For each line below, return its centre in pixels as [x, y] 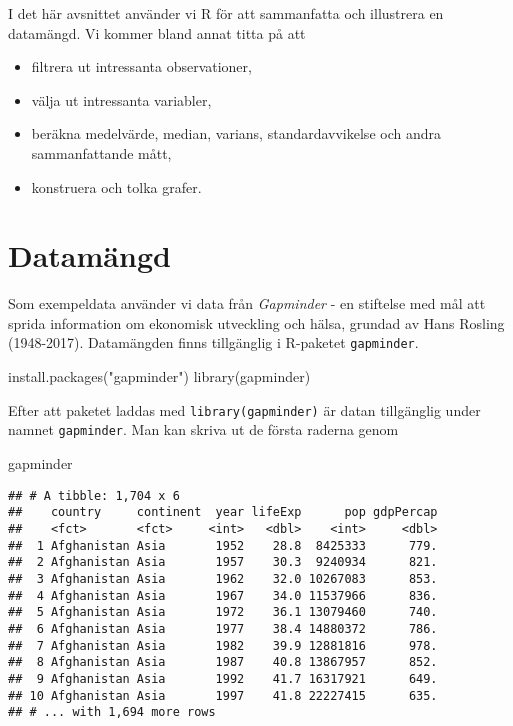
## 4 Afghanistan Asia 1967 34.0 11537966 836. [223, 595]
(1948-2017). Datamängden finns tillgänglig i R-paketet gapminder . [213, 342]
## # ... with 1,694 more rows [112, 712]
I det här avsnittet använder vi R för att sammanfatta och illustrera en [226, 13]
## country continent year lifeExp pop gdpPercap [223, 512]
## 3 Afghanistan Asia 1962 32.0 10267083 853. [223, 578]
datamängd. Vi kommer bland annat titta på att [157, 32]
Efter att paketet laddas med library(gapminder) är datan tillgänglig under [244, 409]
